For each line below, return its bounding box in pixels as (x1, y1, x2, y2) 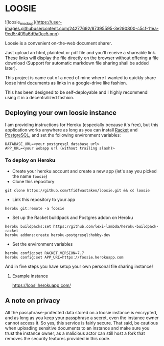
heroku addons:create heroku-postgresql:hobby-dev (5, 233, 111, 238)
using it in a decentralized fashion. (5, 94, 74, 100)
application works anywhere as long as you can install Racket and (5, 127, 138, 132)
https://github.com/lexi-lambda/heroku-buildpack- (53, 224, 159, 229)
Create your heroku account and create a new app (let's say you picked (12, 168, 157, 174)
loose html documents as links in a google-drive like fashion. (5, 80, 127, 86)
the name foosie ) (12, 173, 47, 179)
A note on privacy (5, 297, 60, 305)
